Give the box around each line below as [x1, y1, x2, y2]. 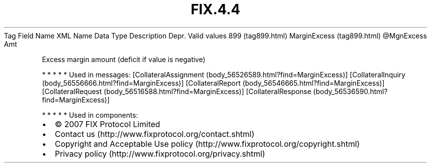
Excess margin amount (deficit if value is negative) [42, 55, 206, 64]
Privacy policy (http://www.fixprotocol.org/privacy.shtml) [55, 148, 265, 159]
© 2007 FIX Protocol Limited [55, 119, 160, 129]
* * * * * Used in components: [42, 110, 138, 119]
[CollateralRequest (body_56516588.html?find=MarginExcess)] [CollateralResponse [42, 87, 311, 96]
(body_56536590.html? [313, 87, 388, 96]
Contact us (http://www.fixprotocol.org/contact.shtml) [55, 129, 255, 139]
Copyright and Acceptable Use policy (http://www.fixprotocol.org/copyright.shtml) [55, 138, 360, 149]
